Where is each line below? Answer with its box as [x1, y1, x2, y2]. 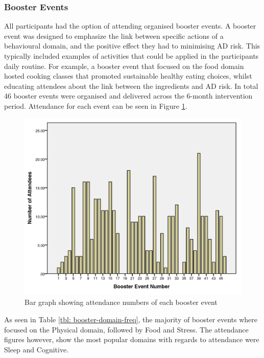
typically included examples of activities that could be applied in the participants [4, 51, 259, 61]
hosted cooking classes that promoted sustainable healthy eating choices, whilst [4, 70, 252, 81]
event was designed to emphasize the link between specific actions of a [4, 30, 224, 41]
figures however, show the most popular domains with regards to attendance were [4, 334, 259, 345]
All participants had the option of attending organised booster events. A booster [4, 20, 256, 31]
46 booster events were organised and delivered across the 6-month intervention [4, 90, 253, 101]
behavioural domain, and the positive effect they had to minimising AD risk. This [4, 40, 260, 51]
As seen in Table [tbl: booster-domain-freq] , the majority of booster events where [4, 314, 258, 324]
